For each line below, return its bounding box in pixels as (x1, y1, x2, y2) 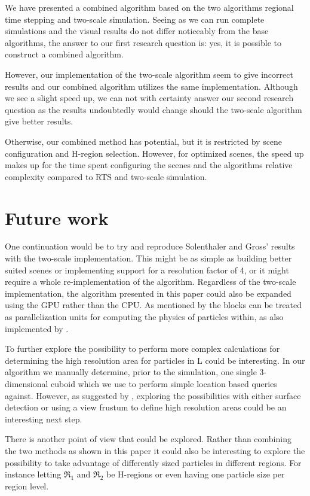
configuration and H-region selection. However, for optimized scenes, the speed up (5, 147, 304, 159)
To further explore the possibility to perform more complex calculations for (5, 342, 280, 355)
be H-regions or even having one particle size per (106, 468, 285, 480)
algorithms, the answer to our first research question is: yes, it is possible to (5, 36, 281, 48)
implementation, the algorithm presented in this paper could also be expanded (5, 287, 291, 299)
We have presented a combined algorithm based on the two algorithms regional (5, 1, 294, 13)
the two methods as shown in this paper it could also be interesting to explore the (5, 444, 305, 457)
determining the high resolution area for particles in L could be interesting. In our (5, 354, 305, 366)
